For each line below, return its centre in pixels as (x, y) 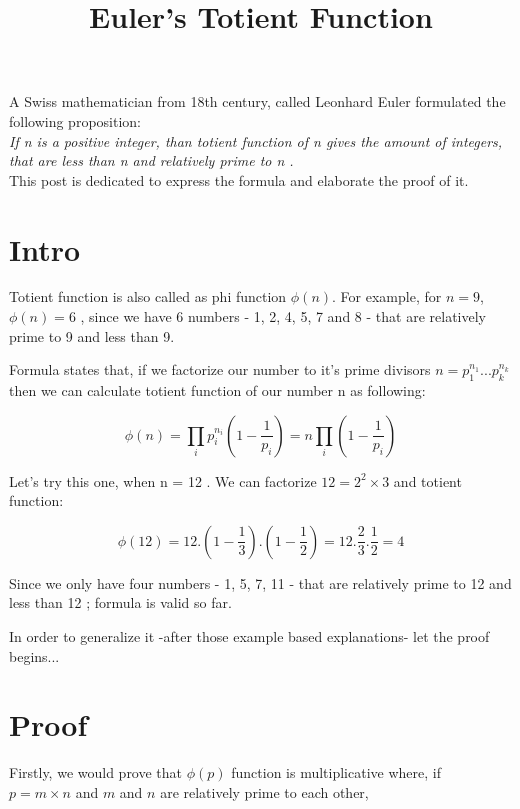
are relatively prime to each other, (264, 791)
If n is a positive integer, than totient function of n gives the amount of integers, (256, 140)
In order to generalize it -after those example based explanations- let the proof (249, 636)
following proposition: (75, 120)
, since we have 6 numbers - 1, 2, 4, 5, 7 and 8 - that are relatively (283, 316)
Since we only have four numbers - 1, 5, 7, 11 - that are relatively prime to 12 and (260, 582)
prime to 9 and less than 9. (92, 335)
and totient (427, 480)
